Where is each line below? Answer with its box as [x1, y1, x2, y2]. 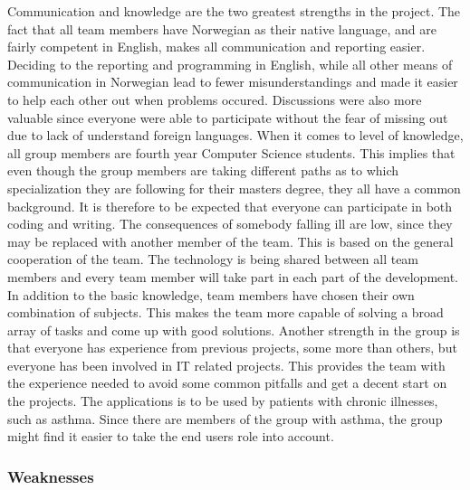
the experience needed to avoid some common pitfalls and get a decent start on [7, 373, 447, 392]
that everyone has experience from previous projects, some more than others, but [7, 338, 457, 357]
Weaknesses [7, 465, 94, 487]
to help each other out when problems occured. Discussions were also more [7, 90, 422, 108]
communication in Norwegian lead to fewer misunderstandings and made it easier [7, 72, 458, 91]
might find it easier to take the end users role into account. [7, 427, 334, 446]
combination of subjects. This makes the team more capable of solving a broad [7, 303, 444, 322]
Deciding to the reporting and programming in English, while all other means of [7, 54, 453, 73]
